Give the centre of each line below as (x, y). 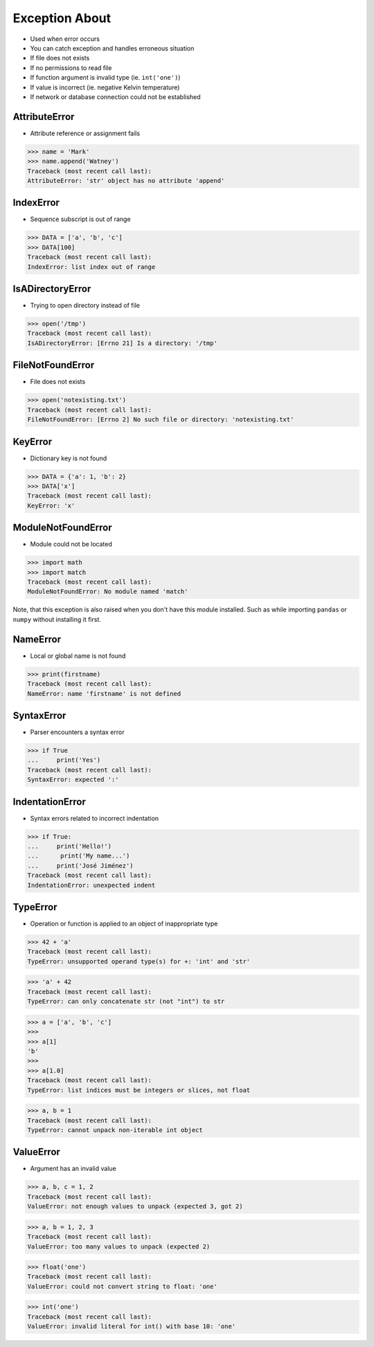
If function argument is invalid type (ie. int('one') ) (105, 78)
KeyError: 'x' (51, 505)
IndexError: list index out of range (91, 267)
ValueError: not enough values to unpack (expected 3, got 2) (135, 1207)
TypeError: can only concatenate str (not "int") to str (126, 1001)
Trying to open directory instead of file (85, 306)
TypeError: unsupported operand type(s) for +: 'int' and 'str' (139, 961)
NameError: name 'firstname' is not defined (104, 694)
